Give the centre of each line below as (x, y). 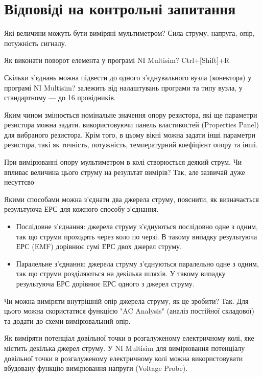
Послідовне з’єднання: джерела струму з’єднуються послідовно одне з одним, (137, 226)
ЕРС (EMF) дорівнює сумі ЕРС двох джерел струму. (99, 246)
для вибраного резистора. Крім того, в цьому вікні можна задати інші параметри (130, 134)
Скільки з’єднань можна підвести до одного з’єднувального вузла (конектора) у (128, 77)
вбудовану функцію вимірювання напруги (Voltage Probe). (96, 368)
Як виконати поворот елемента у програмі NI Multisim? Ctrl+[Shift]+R (117, 60)
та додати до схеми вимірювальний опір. (67, 320)
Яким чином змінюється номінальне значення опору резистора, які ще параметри (131, 114)
